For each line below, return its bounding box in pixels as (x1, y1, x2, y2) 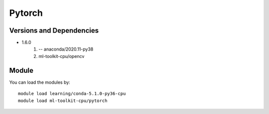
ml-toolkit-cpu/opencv (38, 53, 85, 59)
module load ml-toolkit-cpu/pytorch (18, 98, 108, 104)
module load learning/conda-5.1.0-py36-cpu (18, 91, 126, 97)
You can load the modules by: (9, 79, 71, 85)
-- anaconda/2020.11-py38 (38, 46, 94, 52)
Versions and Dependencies (9, 26, 99, 35)
